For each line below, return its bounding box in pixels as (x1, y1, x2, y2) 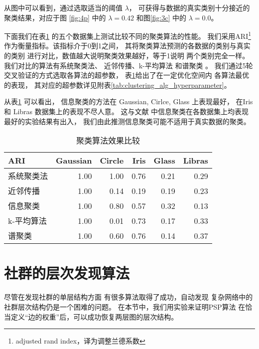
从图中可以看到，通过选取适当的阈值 (4, 2, 123, 12)
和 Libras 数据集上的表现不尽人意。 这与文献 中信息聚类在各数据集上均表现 (4, 106, 249, 116)
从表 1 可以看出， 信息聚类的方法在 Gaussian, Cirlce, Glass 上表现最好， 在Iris (4, 96, 253, 107)
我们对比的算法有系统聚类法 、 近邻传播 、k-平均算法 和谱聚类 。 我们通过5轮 (4, 60, 253, 70)
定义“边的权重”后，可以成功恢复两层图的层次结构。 (10, 311, 178, 322)
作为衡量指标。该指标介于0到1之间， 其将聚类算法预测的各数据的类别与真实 (4, 40, 251, 51)
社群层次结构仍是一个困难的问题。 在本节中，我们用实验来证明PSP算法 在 (4, 301, 246, 312)
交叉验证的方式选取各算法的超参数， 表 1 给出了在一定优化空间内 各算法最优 (4, 70, 250, 80)
